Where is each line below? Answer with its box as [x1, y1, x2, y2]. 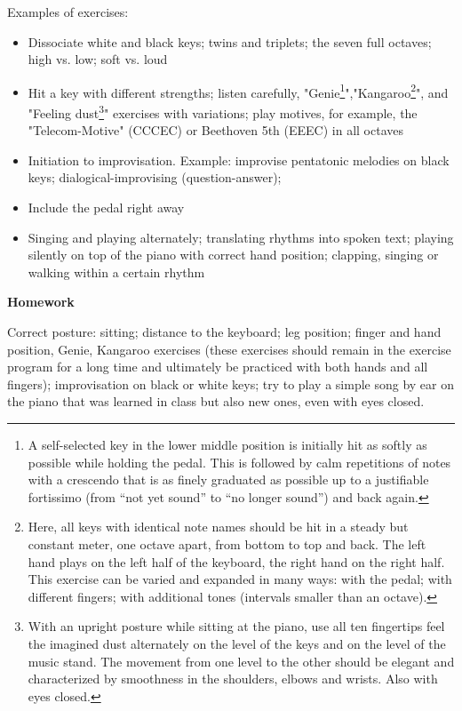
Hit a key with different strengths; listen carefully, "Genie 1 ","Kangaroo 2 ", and [28, 80, 449, 101]
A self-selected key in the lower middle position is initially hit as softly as [28, 435, 427, 453]
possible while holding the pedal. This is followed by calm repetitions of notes [28, 452, 451, 471]
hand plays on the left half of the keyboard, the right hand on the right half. [28, 552, 445, 571]
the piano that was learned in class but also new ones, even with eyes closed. [7, 392, 425, 411]
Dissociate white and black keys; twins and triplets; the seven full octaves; [28, 32, 432, 51]
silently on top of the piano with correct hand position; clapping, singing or [28, 245, 439, 264]
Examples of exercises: [7, 3, 129, 20]
